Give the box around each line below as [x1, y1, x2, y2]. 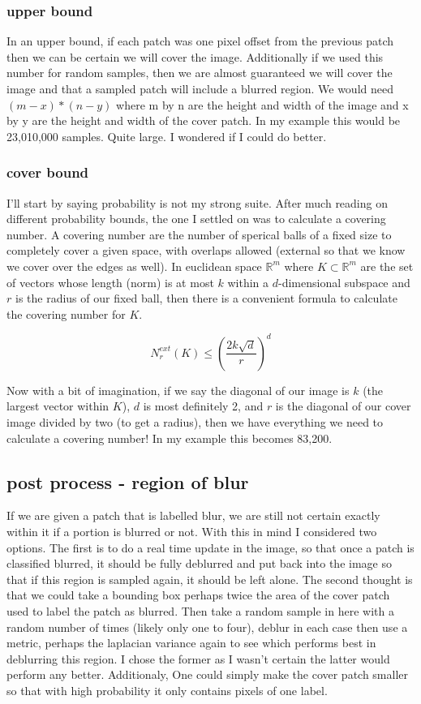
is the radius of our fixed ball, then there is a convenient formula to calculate [15, 290, 397, 307]
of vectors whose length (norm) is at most [6, 273, 214, 290]
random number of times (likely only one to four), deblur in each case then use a [6, 618, 408, 635]
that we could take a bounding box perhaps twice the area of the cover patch [6, 586, 390, 603]
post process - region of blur [6, 469, 249, 494]
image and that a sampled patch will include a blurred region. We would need [6, 80, 393, 97]
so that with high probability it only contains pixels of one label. [6, 681, 328, 698]
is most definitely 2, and [143, 397, 264, 414]
